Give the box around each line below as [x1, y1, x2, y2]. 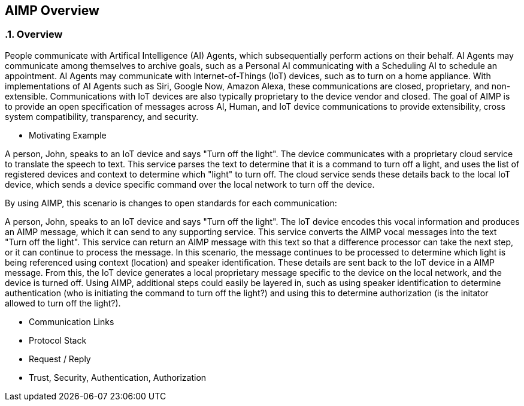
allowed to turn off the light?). [5, 297, 121, 308]
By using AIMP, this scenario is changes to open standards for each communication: [5, 197, 337, 208]
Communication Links [29, 316, 114, 327]
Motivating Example [29, 130, 107, 140]
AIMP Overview [5, 3, 99, 18]
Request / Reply [29, 353, 91, 364]
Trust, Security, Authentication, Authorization [29, 372, 207, 383]
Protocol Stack [29, 335, 87, 345]
